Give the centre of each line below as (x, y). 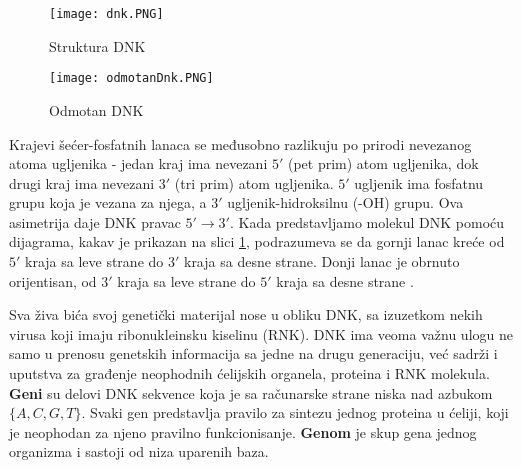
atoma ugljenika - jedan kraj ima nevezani (138, 163)
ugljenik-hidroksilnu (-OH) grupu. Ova (345, 202)
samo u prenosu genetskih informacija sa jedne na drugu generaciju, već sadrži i (253, 353)
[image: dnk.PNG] (106, 14)
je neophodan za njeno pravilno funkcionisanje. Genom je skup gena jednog (243, 431)
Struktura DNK (97, 45)
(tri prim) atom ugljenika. (254, 182)
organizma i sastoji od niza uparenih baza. (139, 451)
